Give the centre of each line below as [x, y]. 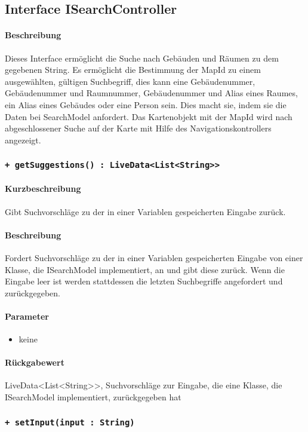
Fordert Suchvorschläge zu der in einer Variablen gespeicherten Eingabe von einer [154, 257]
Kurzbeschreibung [43, 189]
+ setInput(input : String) [70, 422]
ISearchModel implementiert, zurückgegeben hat [93, 397]
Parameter [27, 316]
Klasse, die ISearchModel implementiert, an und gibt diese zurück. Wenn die [145, 269]
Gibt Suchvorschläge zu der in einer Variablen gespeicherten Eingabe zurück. [145, 211]
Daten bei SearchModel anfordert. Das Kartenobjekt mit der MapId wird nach [149, 116]
